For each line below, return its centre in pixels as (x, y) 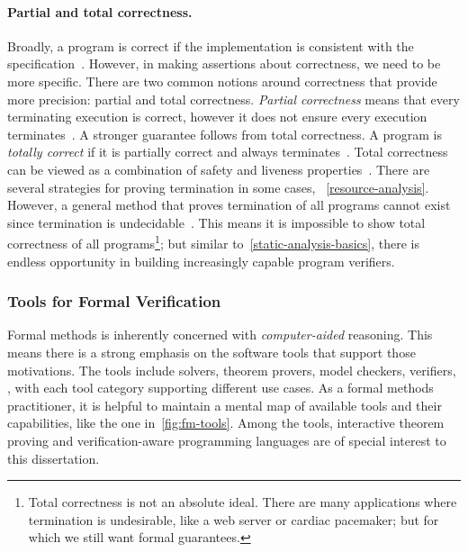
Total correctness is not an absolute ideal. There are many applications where (243, 502)
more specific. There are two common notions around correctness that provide (222, 81)
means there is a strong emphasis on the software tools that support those (211, 352)
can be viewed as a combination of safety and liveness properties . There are (219, 169)
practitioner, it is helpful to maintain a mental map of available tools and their (225, 405)
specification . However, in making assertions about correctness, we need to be (224, 63)
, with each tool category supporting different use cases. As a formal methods (220, 388)
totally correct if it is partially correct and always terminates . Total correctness (228, 152)
